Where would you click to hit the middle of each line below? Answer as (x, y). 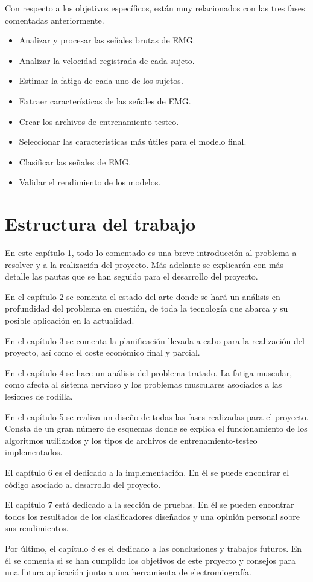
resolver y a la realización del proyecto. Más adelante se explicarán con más (144, 264)
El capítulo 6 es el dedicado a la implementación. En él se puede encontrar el (147, 472)
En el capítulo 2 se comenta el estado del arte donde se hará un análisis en (143, 296)
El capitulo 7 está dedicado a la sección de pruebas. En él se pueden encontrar (150, 504)
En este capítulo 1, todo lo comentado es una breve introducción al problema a (151, 253)
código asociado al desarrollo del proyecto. (83, 484)
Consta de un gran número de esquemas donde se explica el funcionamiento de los (156, 428)
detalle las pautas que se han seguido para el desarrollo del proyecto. (131, 276)
